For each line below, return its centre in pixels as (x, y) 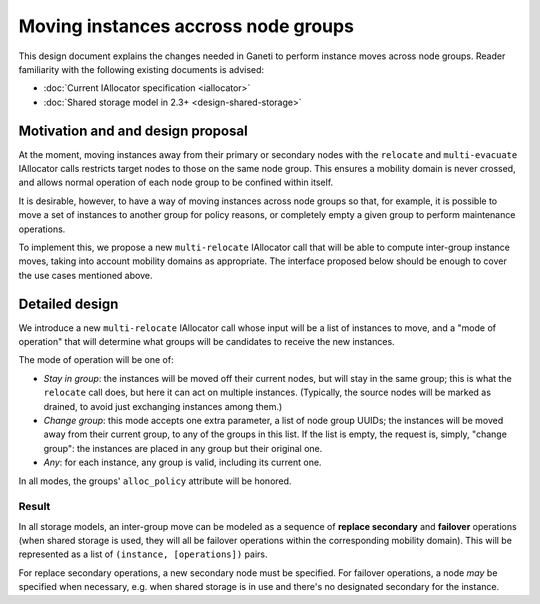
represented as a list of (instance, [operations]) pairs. (143, 554)
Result (34, 507)
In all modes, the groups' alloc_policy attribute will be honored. (155, 481)
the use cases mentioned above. (85, 275)
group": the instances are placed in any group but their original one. (183, 448)
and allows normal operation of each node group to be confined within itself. (176, 182)
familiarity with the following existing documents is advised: (141, 69)
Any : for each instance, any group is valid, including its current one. (182, 462)
